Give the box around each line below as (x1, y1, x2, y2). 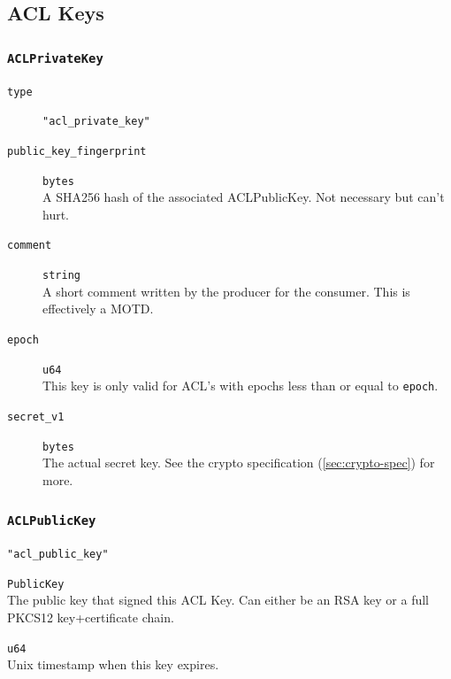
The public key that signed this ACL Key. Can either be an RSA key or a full (7, 590, 430, 609)
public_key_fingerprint (7, 144, 147, 158)
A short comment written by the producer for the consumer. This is (42, 282, 410, 300)
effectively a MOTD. (42, 299, 154, 318)
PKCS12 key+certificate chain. (7, 608, 174, 627)
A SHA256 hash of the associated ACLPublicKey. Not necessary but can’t (42, 188, 445, 206)
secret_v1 (7, 410, 65, 423)
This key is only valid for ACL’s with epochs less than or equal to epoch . (42, 376, 439, 395)
